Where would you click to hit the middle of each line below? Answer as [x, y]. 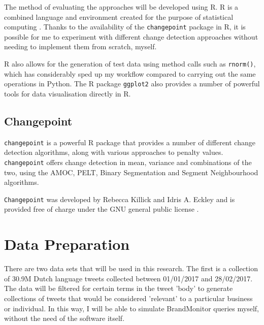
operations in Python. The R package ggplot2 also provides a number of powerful [132, 84]
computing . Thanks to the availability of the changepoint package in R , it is [125, 27]
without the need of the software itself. [64, 318]
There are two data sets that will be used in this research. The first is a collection [131, 268]
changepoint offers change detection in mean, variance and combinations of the [128, 162]
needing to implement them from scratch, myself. [80, 46]
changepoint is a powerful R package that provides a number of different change [130, 142]
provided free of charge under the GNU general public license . [102, 209]
